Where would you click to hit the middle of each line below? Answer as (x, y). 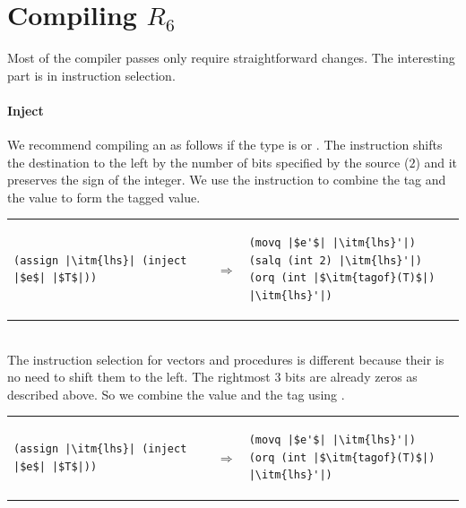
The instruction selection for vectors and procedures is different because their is (226, 359)
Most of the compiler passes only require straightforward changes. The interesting (231, 58)
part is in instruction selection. (91, 75)
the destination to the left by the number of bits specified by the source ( (208, 162)
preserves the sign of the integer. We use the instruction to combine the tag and (227, 180)
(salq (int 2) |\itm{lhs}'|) (335, 260)
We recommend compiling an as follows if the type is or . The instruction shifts (225, 145)
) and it (436, 162)
